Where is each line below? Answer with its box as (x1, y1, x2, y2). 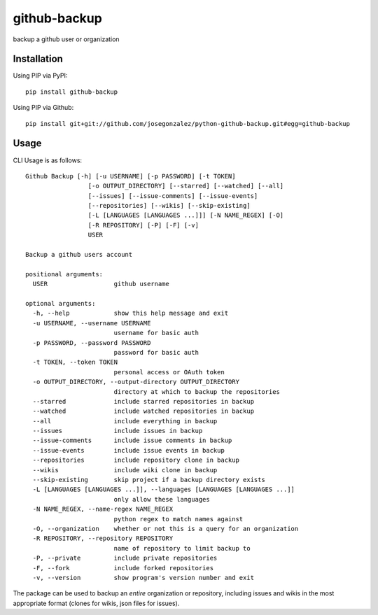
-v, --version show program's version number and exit (32, 574, 255, 581)
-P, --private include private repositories (32, 554, 218, 563)
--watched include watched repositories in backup (32, 407, 255, 416)
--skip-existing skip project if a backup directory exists (32, 476, 265, 484)
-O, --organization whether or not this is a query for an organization (32, 525, 299, 532)
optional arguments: (25, 299, 96, 307)
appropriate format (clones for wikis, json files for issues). (13, 599, 180, 607)
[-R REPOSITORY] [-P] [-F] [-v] (87, 221, 199, 229)
